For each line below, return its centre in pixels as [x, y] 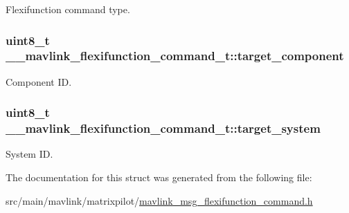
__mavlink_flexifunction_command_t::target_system [163, 128]
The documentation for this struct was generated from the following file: [159, 177]
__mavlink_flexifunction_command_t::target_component [175, 56]
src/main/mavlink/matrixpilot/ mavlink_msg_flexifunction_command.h [159, 200]
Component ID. [39, 81]
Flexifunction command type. [68, 9]
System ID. [29, 154]
